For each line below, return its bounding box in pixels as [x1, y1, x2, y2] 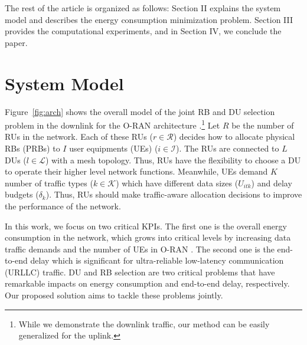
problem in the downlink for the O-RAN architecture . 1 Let [5, 117, 220, 131]
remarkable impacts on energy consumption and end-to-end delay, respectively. [5, 277, 290, 290]
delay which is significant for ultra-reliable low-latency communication [30, 254, 284, 267]
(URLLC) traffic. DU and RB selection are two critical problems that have [5, 265, 275, 278]
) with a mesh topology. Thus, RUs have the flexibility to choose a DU [45, 153, 301, 166]
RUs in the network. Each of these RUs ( [5, 130, 153, 143]
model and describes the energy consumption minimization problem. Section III [5, 13, 293, 25]
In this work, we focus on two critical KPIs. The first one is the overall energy [5, 219, 287, 232]
